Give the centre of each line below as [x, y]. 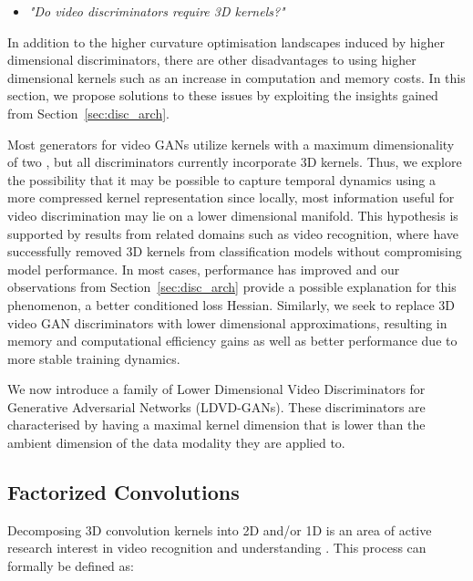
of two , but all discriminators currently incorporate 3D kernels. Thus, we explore [235, 162]
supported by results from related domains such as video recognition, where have [233, 233]
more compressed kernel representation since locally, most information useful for [231, 197]
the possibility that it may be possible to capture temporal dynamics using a [221, 179]
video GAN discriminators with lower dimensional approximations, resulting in [227, 322]
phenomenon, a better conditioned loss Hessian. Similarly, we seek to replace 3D [231, 304]
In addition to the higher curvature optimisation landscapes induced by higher [226, 41]
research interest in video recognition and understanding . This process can [217, 548]
